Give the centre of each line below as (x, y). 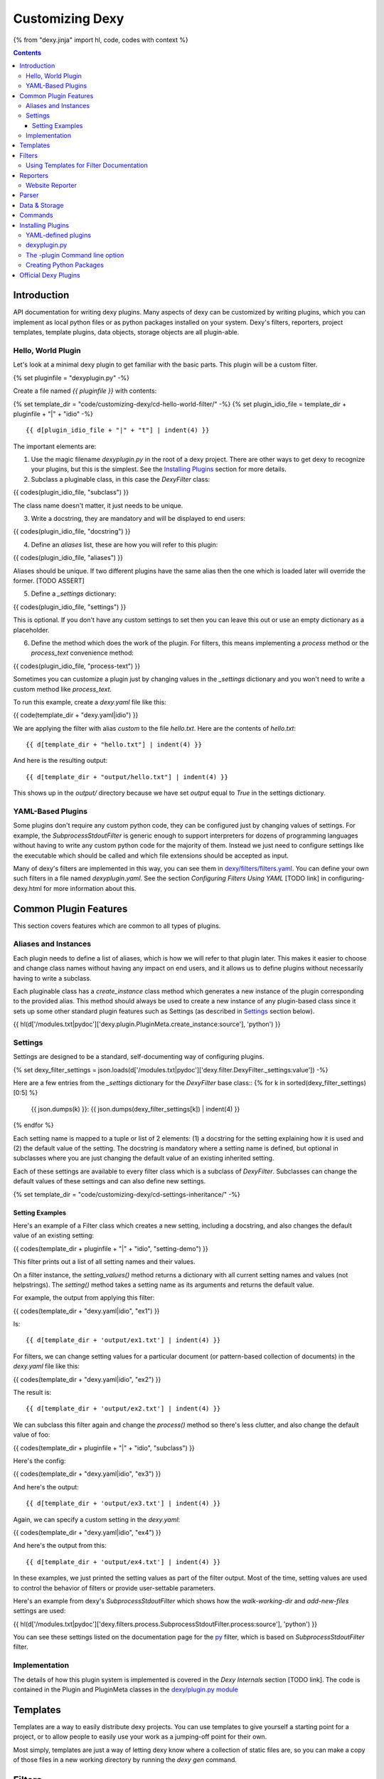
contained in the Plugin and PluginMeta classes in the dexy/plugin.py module (126, 1689)
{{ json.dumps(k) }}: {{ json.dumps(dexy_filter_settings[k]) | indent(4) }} (135, 1109)
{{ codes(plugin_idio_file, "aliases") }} (68, 558)
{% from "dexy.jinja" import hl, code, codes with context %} (101, 40)
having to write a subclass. (52, 978)
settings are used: (39, 1611)
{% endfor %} (33, 1125)
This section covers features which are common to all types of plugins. (117, 926)
